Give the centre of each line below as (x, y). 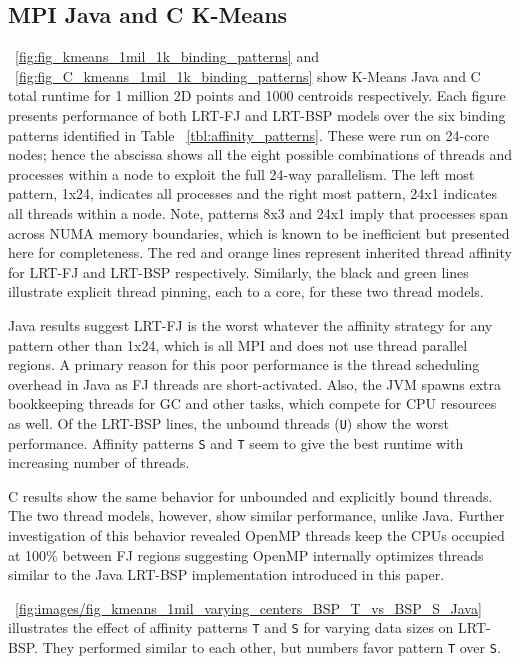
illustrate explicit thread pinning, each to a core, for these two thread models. (246, 291)
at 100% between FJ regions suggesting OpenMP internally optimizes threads (246, 554)
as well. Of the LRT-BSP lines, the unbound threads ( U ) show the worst (228, 422)
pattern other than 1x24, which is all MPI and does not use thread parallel (238, 344)
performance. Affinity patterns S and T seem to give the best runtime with (236, 442)
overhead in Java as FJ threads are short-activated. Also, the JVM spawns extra (254, 383)
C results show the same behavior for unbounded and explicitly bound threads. (250, 495)
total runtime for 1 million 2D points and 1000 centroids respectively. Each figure (257, 95)
